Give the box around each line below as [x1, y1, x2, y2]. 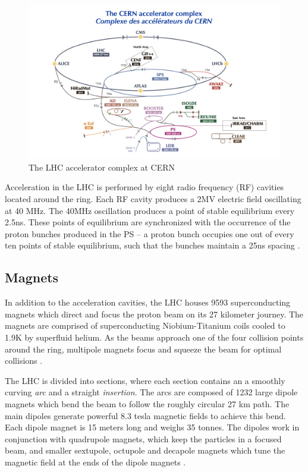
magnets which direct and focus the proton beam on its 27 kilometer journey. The [5, 307, 304, 320]
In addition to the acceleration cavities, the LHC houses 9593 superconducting [5, 296, 291, 309]
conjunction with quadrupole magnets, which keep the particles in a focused [5, 432, 282, 445]
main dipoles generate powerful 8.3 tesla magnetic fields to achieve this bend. [5, 409, 286, 421]
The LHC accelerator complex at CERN [29, 161, 175, 173]
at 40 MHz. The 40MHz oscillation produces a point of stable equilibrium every [5, 204, 295, 216]
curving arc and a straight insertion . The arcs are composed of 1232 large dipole [5, 386, 298, 398]
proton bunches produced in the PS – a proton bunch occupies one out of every [5, 227, 294, 240]
